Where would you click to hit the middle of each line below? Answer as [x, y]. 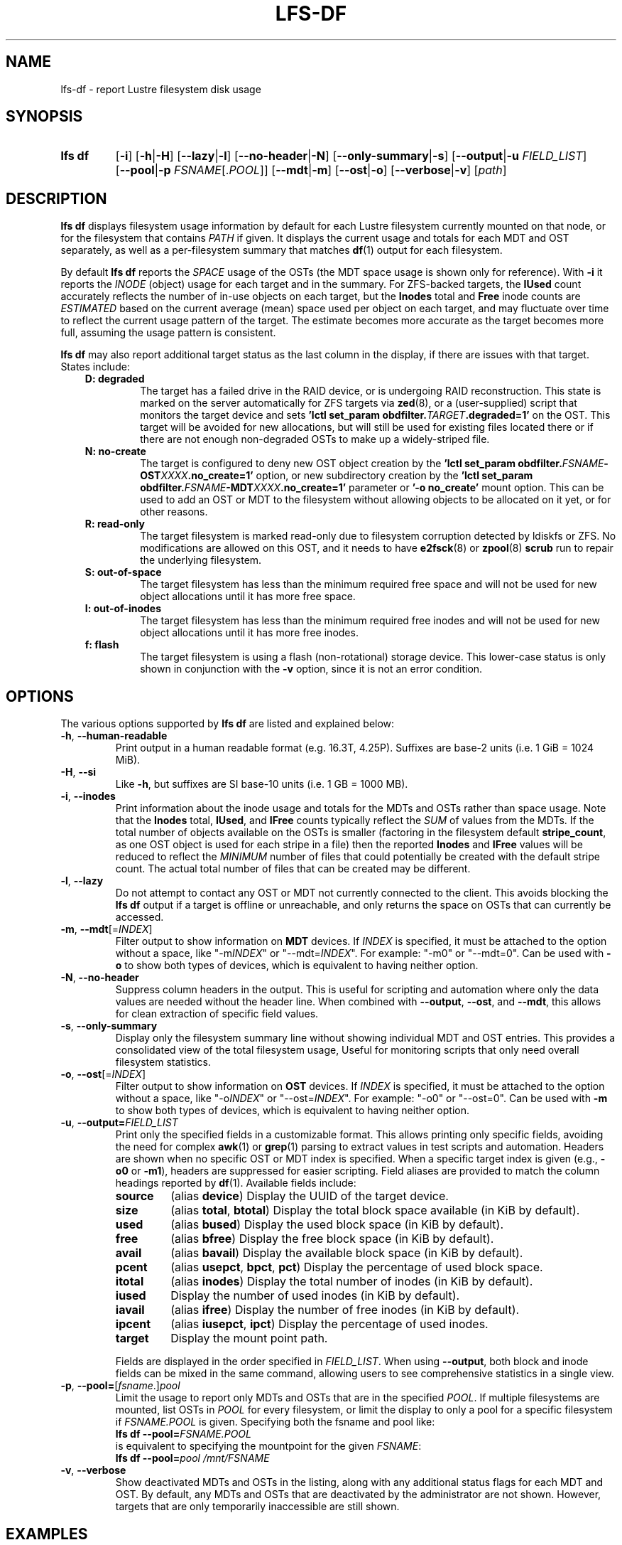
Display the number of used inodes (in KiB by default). [315, 1296]
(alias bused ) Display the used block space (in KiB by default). [337, 1225]
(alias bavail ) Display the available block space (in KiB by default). [347, 1253]
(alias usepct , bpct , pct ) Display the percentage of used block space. [357, 1267]
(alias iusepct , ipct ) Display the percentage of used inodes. [329, 1324]
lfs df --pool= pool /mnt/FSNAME [192, 1458]
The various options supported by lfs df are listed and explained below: [228, 724]
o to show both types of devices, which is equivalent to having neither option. [297, 966]
